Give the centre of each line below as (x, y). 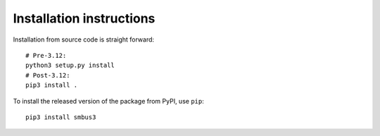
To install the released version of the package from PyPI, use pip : (108, 101)
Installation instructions (84, 18)
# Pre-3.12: (46, 55)
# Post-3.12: (48, 75)
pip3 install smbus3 (61, 117)
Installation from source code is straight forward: (84, 39)
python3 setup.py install (70, 66)
